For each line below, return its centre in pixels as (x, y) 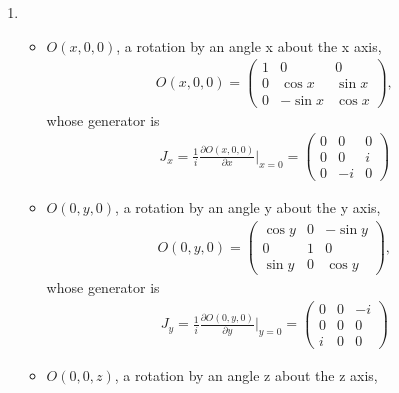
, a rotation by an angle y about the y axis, (248, 207)
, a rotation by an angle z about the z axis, (246, 374)
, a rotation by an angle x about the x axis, (249, 45)
